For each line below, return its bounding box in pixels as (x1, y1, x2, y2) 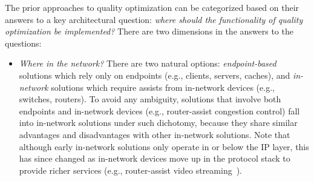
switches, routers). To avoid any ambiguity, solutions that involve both (19, 93, 281, 105)
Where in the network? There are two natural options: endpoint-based (19, 57, 276, 70)
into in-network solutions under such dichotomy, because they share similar (19, 116, 298, 129)
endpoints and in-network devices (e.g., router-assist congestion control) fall (19, 104, 300, 117)
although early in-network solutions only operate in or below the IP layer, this (19, 140, 309, 153)
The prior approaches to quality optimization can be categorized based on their (5, 1, 299, 13)
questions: (5, 36, 42, 49)
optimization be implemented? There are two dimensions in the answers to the (5, 25, 293, 38)
